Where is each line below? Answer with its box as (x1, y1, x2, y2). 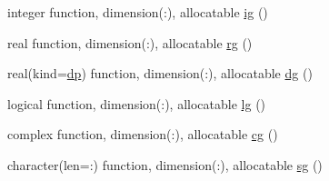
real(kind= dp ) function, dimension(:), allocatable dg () (7, 64, 313, 83)
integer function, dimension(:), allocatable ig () (7, 3, 268, 21)
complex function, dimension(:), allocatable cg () (7, 125, 278, 144)
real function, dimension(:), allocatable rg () (7, 33, 253, 52)
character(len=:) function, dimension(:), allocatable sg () (7, 155, 323, 174)
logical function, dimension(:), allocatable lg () (7, 94, 266, 113)
